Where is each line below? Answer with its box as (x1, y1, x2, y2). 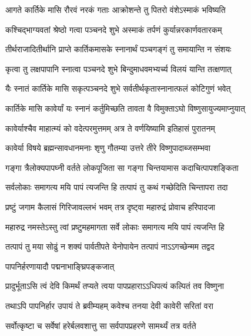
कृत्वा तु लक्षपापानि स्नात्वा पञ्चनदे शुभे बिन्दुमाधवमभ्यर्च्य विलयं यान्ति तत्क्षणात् (5, 62, 232, 75)
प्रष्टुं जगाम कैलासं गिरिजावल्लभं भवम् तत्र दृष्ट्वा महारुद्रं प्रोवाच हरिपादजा (5, 200, 215, 213)
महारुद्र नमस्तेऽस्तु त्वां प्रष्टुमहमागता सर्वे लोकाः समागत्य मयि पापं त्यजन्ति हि (5, 220, 225, 233)
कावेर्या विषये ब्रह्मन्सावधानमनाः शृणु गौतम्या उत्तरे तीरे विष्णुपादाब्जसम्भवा (5, 142, 210, 154)
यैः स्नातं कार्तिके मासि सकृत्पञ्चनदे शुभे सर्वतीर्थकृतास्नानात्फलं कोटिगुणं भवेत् (5, 82, 231, 95)
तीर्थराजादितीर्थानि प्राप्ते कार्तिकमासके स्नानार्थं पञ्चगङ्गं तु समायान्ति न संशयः (5, 43, 232, 55)
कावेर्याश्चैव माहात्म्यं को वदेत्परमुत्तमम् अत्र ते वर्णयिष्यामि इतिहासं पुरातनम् (5, 122, 215, 134)
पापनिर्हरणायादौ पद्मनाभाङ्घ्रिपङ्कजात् (5, 260, 115, 272)
